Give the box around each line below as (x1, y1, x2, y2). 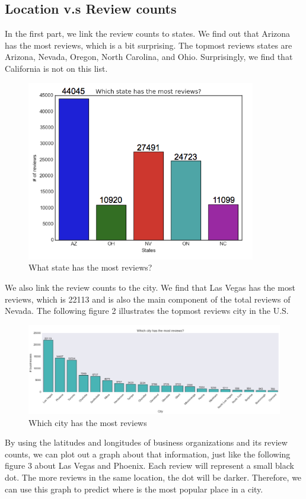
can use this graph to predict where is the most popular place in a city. (5, 482, 263, 495)
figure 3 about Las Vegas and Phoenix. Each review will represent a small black (5, 459, 294, 472)
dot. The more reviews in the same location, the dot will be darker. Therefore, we (5, 471, 302, 483)
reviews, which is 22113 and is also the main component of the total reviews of (5, 293, 291, 305)
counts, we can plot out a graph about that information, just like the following (5, 447, 291, 460)
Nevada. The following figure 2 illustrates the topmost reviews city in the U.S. (5, 304, 289, 317)
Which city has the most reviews (28, 416, 147, 428)
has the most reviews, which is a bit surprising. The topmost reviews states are (5, 39, 292, 51)
